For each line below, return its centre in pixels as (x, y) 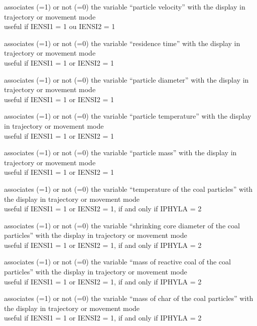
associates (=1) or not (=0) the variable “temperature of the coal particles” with (128, 189)
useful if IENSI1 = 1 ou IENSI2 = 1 (60, 26)
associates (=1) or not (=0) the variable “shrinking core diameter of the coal (122, 225)
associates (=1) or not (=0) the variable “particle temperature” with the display (128, 116)
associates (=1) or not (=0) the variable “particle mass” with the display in (120, 152)
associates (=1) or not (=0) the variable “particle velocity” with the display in (125, 7)
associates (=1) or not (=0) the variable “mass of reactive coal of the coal (117, 262)
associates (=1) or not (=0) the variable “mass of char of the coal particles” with (129, 298)
